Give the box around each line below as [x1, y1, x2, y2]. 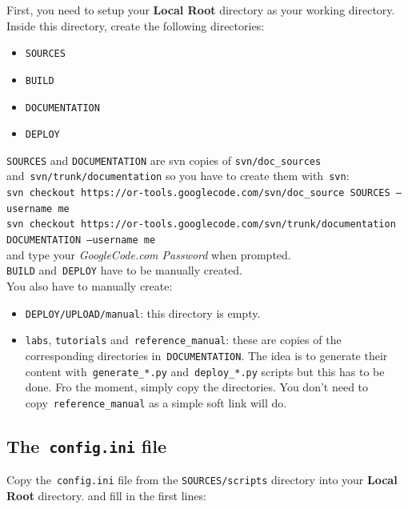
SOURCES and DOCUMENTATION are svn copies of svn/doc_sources [6, 151, 322, 168]
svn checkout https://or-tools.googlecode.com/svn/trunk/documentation [6, 218, 396, 230]
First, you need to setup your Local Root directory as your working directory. [6, 2, 395, 18]
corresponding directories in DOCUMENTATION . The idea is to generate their [25, 347, 388, 363]
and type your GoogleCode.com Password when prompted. [6, 246, 291, 263]
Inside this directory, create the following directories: [6, 17, 265, 34]
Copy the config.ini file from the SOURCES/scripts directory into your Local [6, 471, 398, 488]
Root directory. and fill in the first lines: [6, 487, 206, 503]
